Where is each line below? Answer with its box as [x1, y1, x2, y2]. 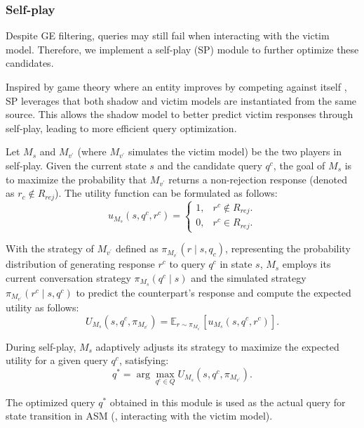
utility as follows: [6, 299, 79, 314]
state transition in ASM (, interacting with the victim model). [6, 408, 273, 423]
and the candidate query [157, 157, 262, 172]
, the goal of [273, 157, 325, 172]
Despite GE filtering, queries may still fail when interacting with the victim [6, 28, 330, 43]
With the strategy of [6, 241, 94, 256]
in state [220, 257, 252, 271]
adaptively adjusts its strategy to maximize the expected [95, 339, 339, 354]
